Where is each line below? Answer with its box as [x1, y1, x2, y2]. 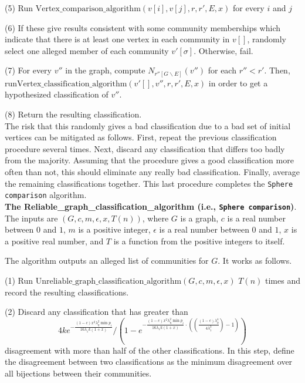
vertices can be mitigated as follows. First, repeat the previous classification [5, 131, 277, 143]
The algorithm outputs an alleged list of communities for [5, 254, 209, 267]
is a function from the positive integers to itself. [113, 234, 285, 247]
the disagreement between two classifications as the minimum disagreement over [5, 355, 293, 368]
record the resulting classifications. [5, 285, 129, 298]
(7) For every [5, 64, 52, 76]
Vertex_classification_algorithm [17, 79, 127, 88]
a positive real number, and [5, 234, 104, 247]
